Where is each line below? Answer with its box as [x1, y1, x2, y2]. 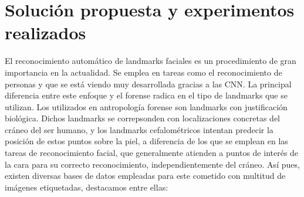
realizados [5, 21, 86, 45]
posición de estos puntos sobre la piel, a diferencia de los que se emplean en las [5, 135, 288, 147]
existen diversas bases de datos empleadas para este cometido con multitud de [5, 169, 286, 182]
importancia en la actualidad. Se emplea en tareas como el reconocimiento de [5, 66, 282, 78]
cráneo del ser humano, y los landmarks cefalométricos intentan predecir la [5, 123, 273, 135]
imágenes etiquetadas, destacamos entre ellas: [5, 181, 168, 193]
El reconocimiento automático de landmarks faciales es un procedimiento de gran [5, 55, 296, 67]
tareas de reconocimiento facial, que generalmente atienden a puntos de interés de [5, 147, 299, 159]
